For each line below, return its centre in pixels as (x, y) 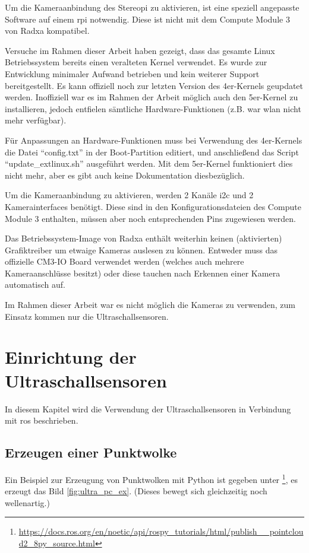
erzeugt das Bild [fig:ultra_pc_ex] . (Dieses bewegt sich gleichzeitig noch (136, 491)
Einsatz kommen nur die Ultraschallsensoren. (87, 316)
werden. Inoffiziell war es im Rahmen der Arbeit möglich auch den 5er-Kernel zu (152, 97)
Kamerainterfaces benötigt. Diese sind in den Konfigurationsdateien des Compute (153, 206)
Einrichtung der (71, 357)
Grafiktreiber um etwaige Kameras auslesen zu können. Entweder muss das (141, 250)
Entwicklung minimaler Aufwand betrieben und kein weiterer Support (132, 73)
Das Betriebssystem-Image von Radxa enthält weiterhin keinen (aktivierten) (144, 238)
